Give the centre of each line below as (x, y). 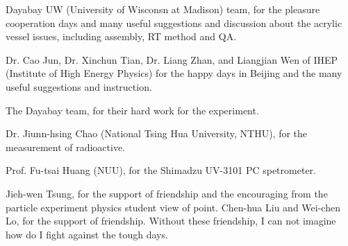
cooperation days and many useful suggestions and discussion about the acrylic (174, 23)
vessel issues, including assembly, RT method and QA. (121, 36)
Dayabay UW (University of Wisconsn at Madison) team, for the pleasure (163, 9)
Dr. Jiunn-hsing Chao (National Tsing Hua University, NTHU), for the (157, 133)
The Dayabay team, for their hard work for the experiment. (132, 110)
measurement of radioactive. (66, 147)
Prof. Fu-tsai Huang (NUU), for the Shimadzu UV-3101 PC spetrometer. (161, 170)
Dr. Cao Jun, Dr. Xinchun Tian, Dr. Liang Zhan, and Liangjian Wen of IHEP (172, 59)
